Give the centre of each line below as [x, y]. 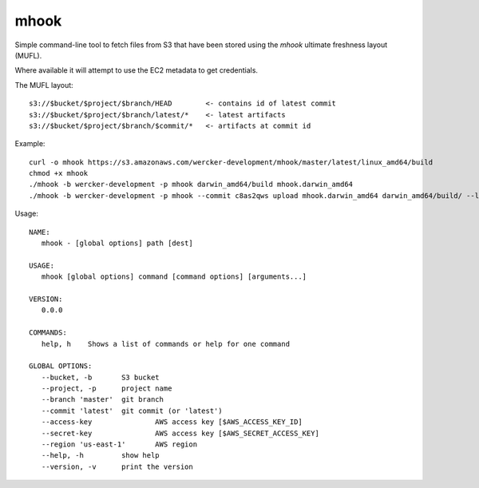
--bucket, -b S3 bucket [100, 377]
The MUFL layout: [44, 85]
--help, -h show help [100, 456]
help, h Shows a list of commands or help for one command [166, 344]
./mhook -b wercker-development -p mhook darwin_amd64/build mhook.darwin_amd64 [191, 184]
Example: [30, 144]
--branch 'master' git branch [102, 400]
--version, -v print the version [117, 466]
